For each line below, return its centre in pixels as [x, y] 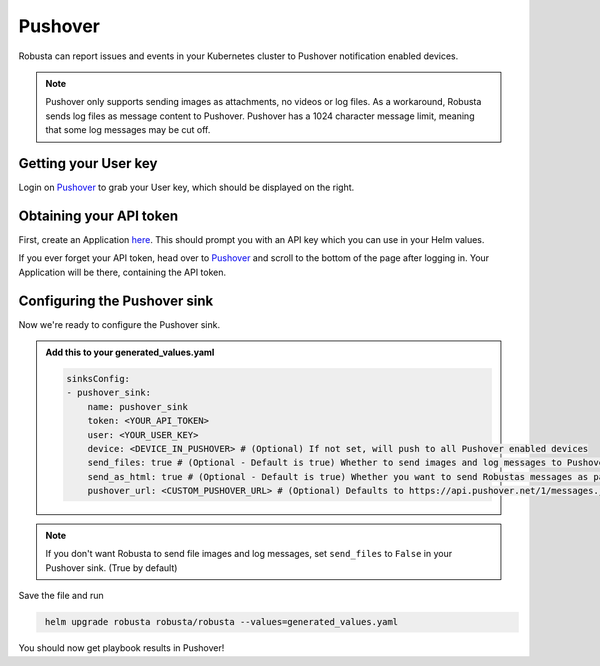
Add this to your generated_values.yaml [130, 352]
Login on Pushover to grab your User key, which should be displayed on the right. [186, 187]
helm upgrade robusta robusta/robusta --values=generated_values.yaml [222, 622]
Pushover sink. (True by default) [111, 567]
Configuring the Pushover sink [116, 300]
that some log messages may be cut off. [128, 130]
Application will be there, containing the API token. [122, 272]
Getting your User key [88, 163]
